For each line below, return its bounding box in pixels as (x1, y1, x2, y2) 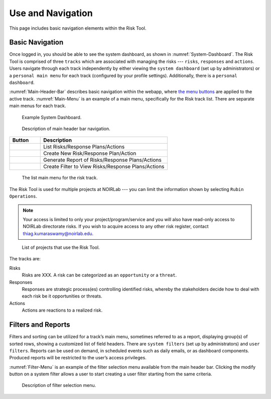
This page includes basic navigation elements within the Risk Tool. (9, 25, 147, 31)
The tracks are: (9, 256, 41, 262)
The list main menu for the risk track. (22, 175, 98, 181)
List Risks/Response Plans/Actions (43, 143, 125, 150)
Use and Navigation (9, 8, 93, 19)
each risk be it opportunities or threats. (22, 293, 102, 299)
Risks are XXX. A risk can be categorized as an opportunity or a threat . (22, 272, 177, 278)
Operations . (9, 193, 38, 199)
